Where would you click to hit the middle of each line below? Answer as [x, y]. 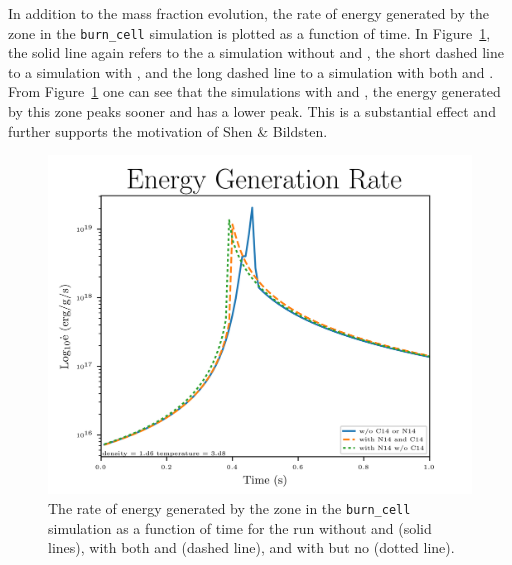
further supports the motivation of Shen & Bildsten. [168, 130]
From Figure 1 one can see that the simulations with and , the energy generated [254, 91]
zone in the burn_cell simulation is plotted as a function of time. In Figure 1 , [249, 32]
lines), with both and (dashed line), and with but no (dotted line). [251, 547]
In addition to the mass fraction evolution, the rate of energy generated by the [248, 13]
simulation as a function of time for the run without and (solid [240, 527]
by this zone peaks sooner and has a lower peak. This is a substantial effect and [252, 111]
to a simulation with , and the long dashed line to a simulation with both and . [251, 71]
